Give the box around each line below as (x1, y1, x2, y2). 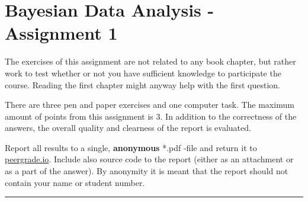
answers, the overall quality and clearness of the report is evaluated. (5, 121, 251, 134)
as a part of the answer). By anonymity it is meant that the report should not (5, 165, 288, 177)
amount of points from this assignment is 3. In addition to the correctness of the (5, 110, 297, 122)
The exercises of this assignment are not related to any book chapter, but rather (5, 55, 296, 68)
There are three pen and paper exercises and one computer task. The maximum (5, 98, 294, 111)
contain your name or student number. (5, 176, 145, 188)
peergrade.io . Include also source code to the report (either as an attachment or (5, 153, 294, 165)
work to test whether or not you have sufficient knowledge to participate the (5, 66, 281, 79)
